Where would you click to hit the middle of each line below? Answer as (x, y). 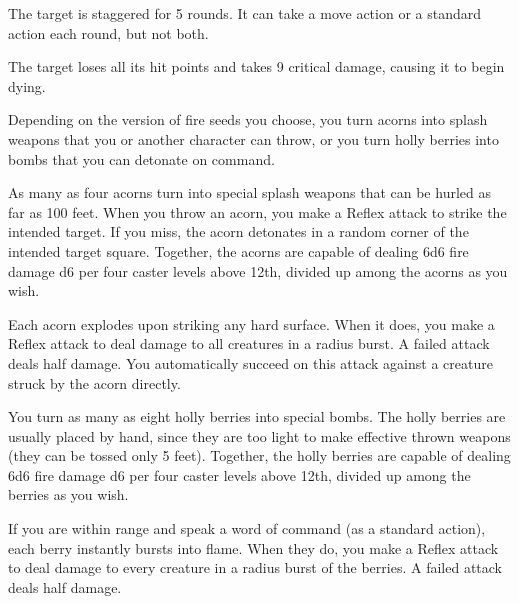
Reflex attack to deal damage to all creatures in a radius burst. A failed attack (249, 343)
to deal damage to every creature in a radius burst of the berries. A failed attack (255, 567)
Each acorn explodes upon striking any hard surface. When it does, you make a (251, 323)
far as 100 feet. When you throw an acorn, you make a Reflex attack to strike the (257, 211)
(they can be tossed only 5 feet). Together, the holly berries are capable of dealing (259, 455)
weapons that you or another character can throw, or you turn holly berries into (253, 138)
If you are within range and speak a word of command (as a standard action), (247, 528)
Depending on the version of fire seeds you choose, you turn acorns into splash (248, 119)
